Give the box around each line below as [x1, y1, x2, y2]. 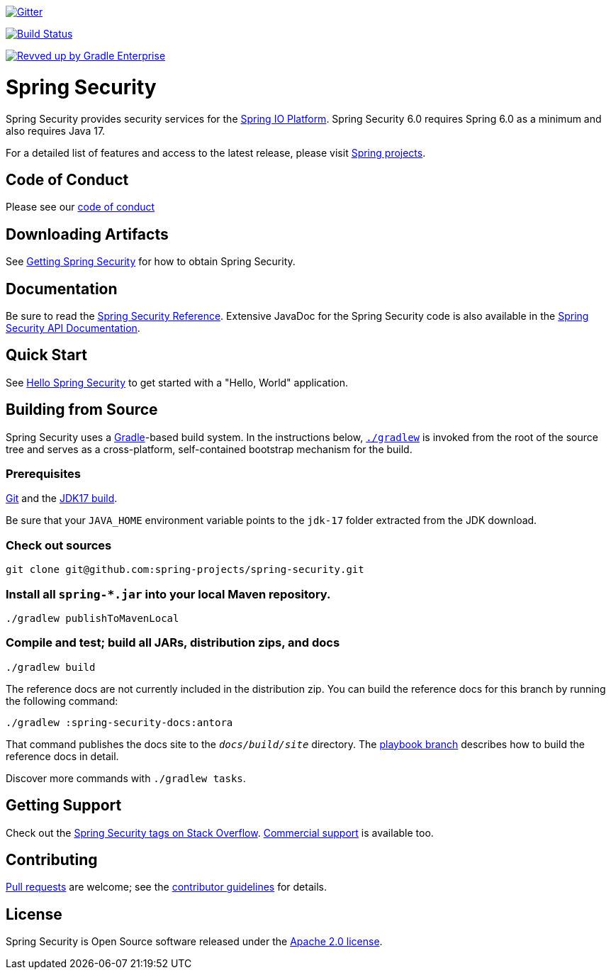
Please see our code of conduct [6, 201, 155, 213]
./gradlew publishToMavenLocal [6, 612, 179, 624]
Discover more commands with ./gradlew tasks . [6, 771, 246, 784]
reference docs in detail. [6, 750, 119, 762]
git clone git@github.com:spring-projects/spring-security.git [6, 564, 364, 576]
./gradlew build [6, 661, 96, 673]
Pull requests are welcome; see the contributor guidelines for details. [6, 881, 327, 893]
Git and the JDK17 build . [6, 492, 118, 505]
